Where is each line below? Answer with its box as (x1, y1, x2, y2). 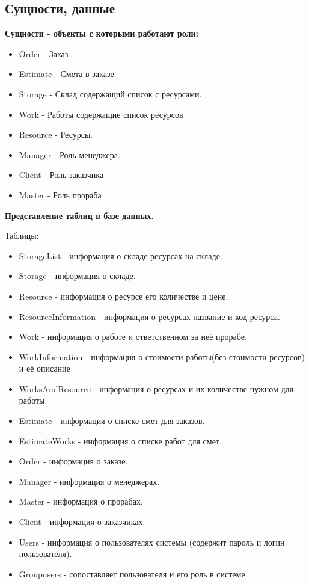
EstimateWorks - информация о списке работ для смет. (19, 434, 222, 447)
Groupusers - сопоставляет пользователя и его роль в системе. (19, 567, 248, 580)
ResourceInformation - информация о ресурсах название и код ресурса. (19, 310, 280, 322)
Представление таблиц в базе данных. (5, 209, 154, 221)
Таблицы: (5, 229, 39, 242)
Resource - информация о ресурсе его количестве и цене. (19, 289, 228, 302)
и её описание (19, 362, 70, 375)
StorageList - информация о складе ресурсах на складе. (19, 249, 222, 262)
